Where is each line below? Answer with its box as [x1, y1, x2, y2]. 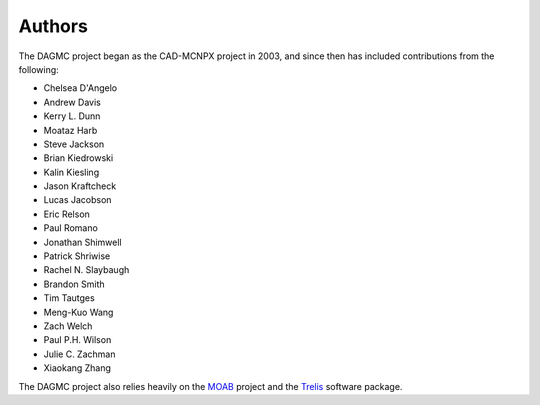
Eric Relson [43, 208, 90, 220]
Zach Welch [43, 320, 93, 332]
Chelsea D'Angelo [43, 82, 118, 94]
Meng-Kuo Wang [43, 306, 114, 318]
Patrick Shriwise [43, 250, 111, 262]
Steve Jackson [43, 138, 105, 150]
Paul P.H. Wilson [43, 334, 112, 346]
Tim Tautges [43, 292, 95, 304]
